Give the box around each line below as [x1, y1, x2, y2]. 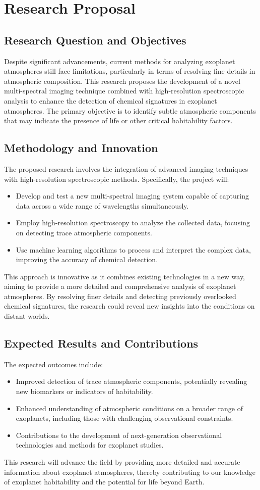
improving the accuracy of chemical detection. [16, 254, 158, 265]
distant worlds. [4, 311, 50, 321]
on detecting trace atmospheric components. [16, 227, 152, 237]
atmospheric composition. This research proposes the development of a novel [4, 75, 240, 86]
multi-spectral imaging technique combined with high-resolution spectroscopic [4, 85, 244, 96]
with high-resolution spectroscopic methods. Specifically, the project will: [4, 173, 229, 184]
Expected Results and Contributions [4, 335, 199, 351]
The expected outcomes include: [4, 359, 103, 369]
